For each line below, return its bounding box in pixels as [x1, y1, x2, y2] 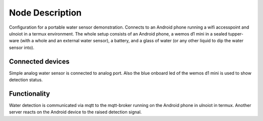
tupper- [228, 31, 244, 36]
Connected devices [9, 57, 70, 66]
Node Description [9, 7, 82, 18]
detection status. [9, 77, 43, 83]
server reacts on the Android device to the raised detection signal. [9, 109, 142, 115]
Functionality [9, 89, 50, 98]
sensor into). [9, 44, 35, 51]
